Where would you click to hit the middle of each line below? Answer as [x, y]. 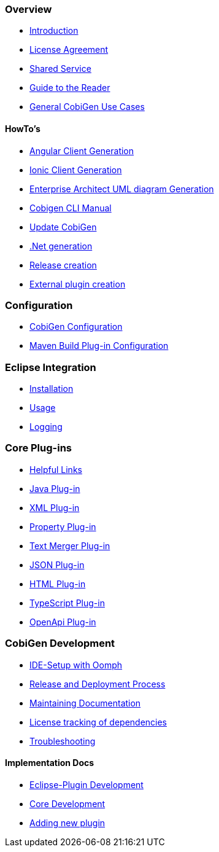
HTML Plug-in [58, 584]
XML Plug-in [55, 507]
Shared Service [60, 69]
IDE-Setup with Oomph [76, 665]
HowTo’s [23, 128]
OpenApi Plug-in [63, 622]
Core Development [67, 803]
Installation [52, 389]
